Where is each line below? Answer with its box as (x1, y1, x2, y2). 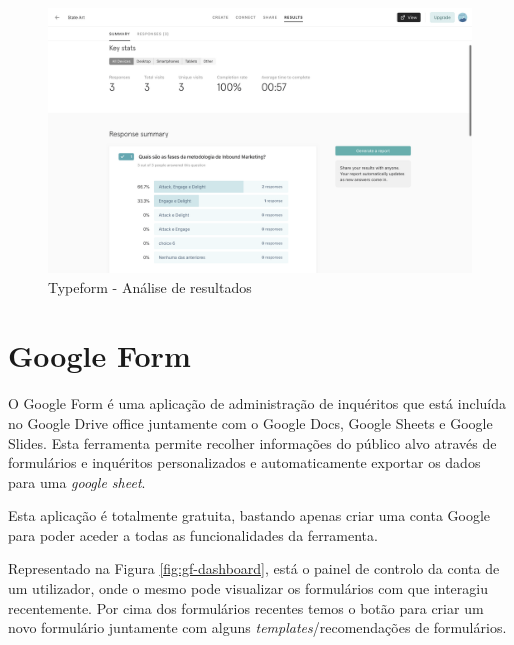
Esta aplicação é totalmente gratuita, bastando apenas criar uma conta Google (8, 505, 491, 526)
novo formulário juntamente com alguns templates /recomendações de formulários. (8, 617, 507, 638)
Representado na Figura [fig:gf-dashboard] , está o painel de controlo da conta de (8, 558, 500, 579)
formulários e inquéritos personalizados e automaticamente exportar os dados (8, 452, 481, 473)
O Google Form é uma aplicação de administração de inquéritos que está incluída (8, 393, 507, 414)
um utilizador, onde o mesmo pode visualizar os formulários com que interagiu (8, 578, 489, 599)
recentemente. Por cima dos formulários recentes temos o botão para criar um (8, 597, 484, 618)
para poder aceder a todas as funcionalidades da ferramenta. (8, 524, 378, 545)
